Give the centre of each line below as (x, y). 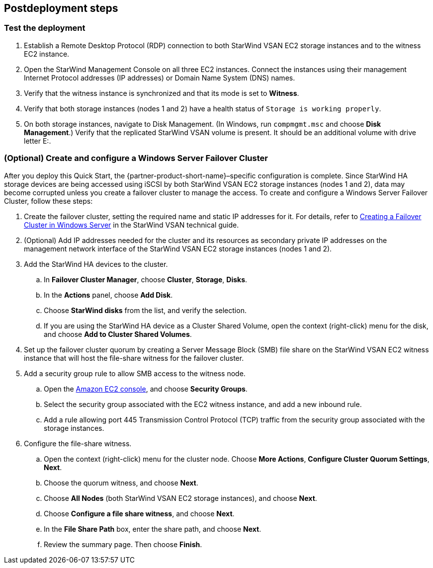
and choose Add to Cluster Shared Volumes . (118, 334)
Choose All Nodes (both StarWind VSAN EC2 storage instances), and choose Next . (180, 498)
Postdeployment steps (61, 8)
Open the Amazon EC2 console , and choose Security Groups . (146, 389)
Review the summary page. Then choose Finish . (123, 544)
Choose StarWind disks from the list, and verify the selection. (145, 310)
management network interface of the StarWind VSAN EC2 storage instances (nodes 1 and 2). (178, 248)
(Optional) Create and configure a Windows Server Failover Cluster (136, 158)
